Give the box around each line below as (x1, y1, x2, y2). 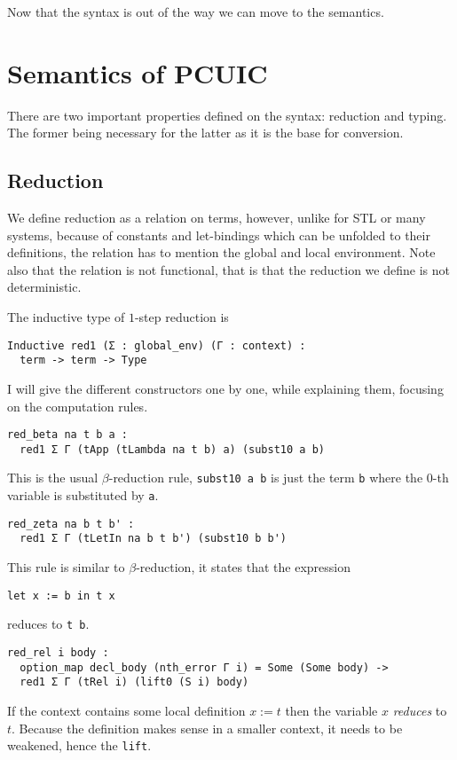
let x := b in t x (7, 589, 115, 602)
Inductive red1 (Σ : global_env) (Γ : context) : (7, 339, 306, 352)
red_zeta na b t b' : (7, 517, 135, 530)
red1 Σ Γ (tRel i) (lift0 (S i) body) (20, 676, 249, 689)
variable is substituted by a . (7, 486, 159, 505)
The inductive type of (7, 308, 125, 326)
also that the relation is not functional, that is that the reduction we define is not (7, 260, 450, 278)
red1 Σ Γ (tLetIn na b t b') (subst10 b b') (20, 532, 287, 545)
